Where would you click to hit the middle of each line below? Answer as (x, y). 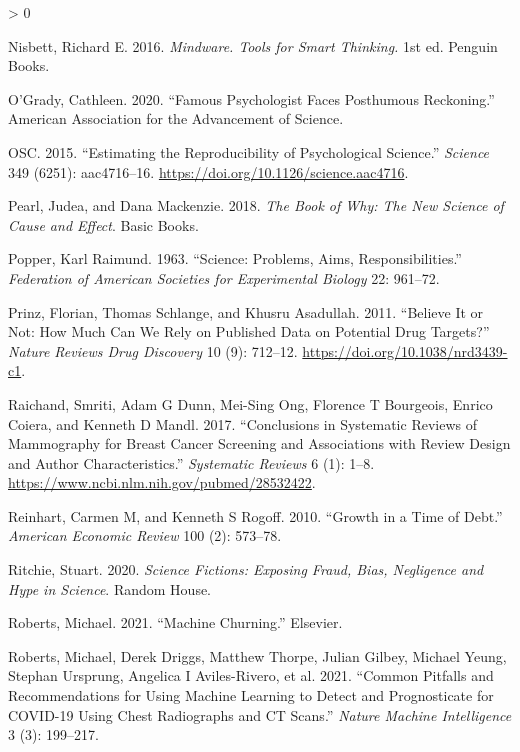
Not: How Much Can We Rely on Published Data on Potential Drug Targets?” (249, 331)
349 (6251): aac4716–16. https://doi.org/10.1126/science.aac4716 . (208, 171)
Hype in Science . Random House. (110, 588)
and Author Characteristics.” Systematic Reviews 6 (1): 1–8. (191, 462)
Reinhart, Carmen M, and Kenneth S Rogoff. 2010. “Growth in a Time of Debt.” (255, 515)
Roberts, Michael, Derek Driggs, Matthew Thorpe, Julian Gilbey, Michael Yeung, (257, 655)
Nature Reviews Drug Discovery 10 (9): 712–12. (153, 350)
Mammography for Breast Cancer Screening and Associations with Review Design (259, 443)
